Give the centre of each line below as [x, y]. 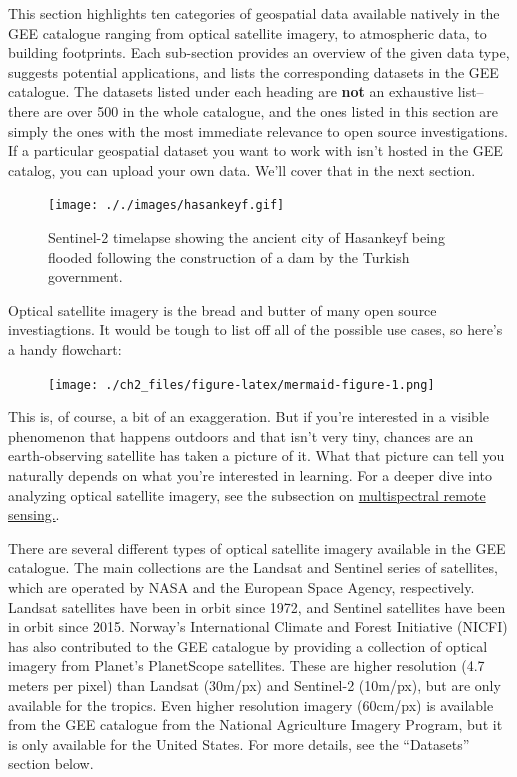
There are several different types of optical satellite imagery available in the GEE [257, 547]
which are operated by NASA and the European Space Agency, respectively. [241, 586]
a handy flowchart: [65, 348]
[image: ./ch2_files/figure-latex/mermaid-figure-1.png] [241, 384]
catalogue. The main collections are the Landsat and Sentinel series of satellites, [253, 567]
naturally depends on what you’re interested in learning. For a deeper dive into [250, 475]
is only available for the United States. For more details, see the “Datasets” [239, 743]
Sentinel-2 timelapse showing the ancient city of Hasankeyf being [246, 237]
